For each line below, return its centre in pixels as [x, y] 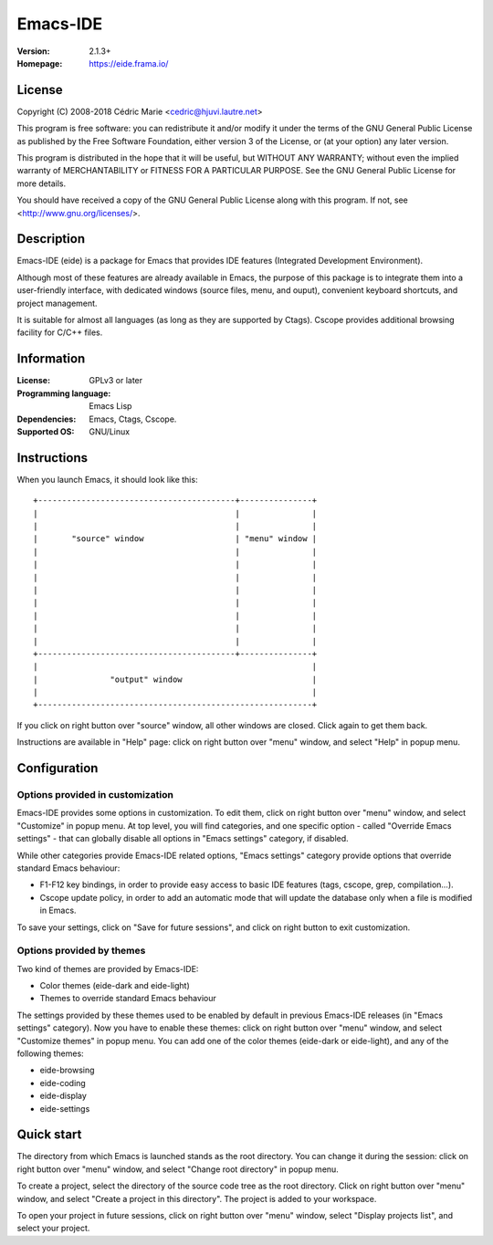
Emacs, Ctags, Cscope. [133, 419]
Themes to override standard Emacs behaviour [128, 999]
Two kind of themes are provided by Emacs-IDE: [108, 968]
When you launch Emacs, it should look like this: [107, 479]
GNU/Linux [110, 431]
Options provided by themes [81, 951]
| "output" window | [175, 679]
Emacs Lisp [110, 406]
